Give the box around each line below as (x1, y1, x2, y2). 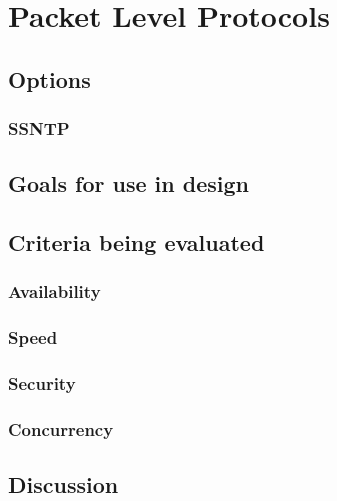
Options (8, 63, 91, 94)
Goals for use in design (8, 168, 249, 199)
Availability (8, 279, 101, 304)
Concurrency (8, 417, 114, 442)
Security (8, 371, 76, 396)
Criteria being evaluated (8, 227, 265, 258)
